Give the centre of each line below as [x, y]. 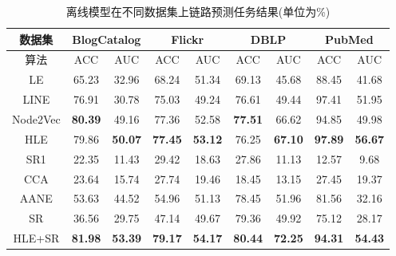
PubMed [349, 39]
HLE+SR [36, 238]
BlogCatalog [107, 39]
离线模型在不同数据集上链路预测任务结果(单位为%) [198, 11]
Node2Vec [36, 118]
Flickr [188, 39]
